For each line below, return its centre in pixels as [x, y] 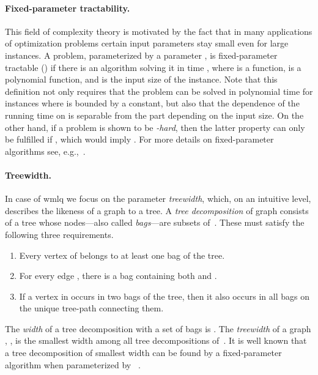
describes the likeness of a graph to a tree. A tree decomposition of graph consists [157, 210]
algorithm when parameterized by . [73, 364]
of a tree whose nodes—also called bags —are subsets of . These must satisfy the [155, 222]
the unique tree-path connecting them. [91, 308]
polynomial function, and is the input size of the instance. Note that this [141, 79]
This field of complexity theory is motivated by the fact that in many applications [159, 31]
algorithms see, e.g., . [45, 151]
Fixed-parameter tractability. [68, 8]
